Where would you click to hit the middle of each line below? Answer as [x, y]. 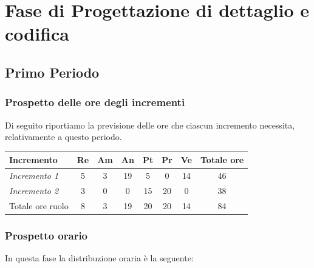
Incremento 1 [34, 176]
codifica [37, 34]
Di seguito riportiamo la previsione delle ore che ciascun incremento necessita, [150, 125]
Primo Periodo [52, 72]
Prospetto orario [46, 235]
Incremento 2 [34, 190]
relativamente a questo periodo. [63, 137]
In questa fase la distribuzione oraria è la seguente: [99, 258]
